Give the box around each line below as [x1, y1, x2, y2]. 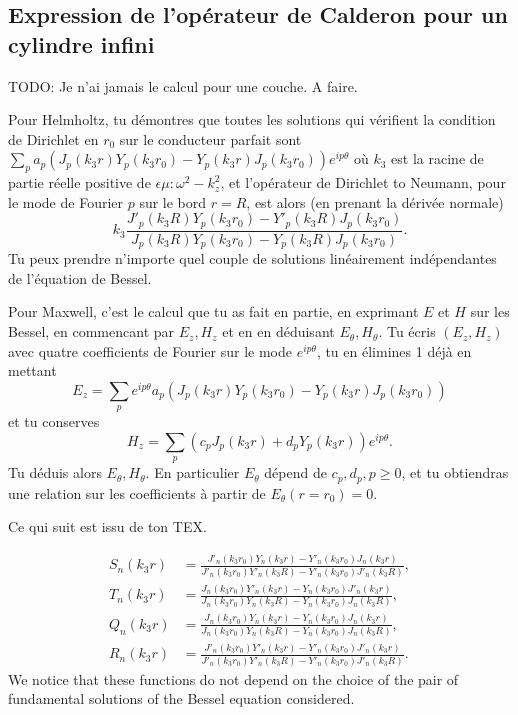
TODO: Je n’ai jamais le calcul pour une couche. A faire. [8, 75, 358, 96]
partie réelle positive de [8, 172, 151, 193]
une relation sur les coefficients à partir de [8, 482, 266, 503]
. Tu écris [378, 321, 436, 342]
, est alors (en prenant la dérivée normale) [246, 191, 504, 212]
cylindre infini [8, 28, 155, 59]
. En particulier [145, 462, 240, 483]
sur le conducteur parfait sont [119, 128, 302, 149]
